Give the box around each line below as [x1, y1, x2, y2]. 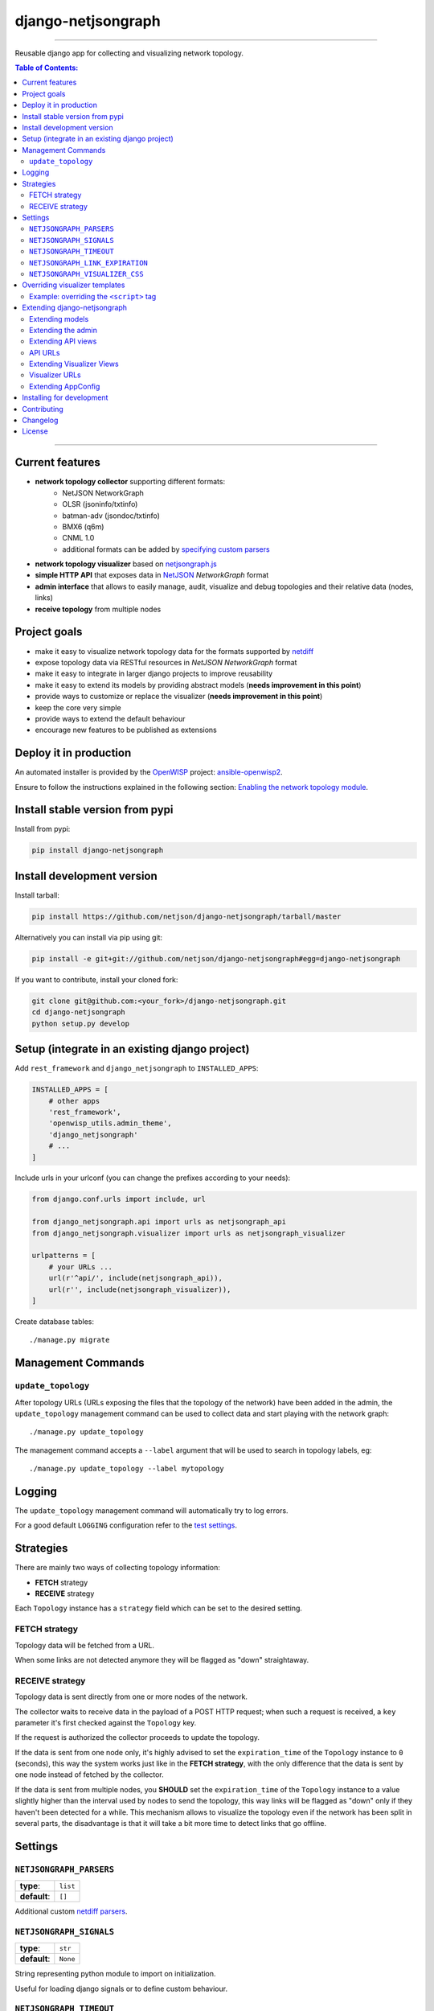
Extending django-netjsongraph [22, 302, 128, 313]
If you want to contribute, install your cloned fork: [14, 974, 178, 985]
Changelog [22, 415, 59, 426]
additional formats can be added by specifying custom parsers [62, 544, 270, 554]
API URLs [29, 348, 60, 357]
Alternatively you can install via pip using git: [14, 932, 163, 942]
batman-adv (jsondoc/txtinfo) [62, 511, 161, 520]
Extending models [29, 314, 89, 323]
